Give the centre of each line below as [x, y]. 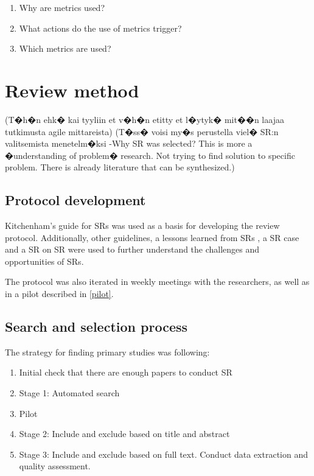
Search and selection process [96, 327]
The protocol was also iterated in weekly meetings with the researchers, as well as [157, 282]
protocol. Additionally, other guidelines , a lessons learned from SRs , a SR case [152, 237]
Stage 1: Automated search [69, 393]
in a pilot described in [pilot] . [59, 294]
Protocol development [75, 200]
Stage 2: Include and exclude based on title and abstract [124, 434]
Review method [72, 90]
